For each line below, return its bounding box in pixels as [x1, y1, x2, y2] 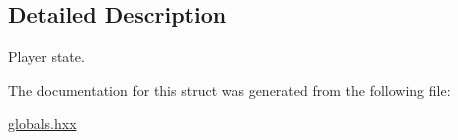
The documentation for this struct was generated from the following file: [8, 79, 451, 100]
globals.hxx [8, 113, 77, 134]
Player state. [8, 46, 85, 67]
